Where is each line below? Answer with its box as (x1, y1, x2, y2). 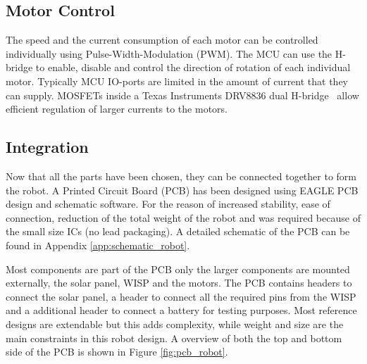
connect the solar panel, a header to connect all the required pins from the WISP (6, 289, 356, 303)
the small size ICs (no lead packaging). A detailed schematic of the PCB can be (6, 224, 350, 239)
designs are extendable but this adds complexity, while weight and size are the (6, 316, 344, 331)
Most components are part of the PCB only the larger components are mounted (6, 261, 350, 276)
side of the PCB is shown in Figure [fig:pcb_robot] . (6, 344, 228, 359)
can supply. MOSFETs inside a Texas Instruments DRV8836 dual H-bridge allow (6, 87, 359, 102)
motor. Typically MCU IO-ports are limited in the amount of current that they (6, 73, 349, 88)
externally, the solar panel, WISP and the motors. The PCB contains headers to (6, 275, 352, 290)
